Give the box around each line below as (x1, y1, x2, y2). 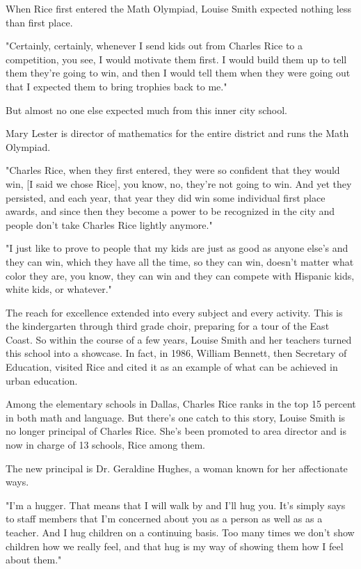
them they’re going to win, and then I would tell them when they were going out (6, 65, 351, 80)
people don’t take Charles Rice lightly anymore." (6, 217, 213, 232)
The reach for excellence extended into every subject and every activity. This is (6, 305, 343, 319)
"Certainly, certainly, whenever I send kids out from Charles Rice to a (6, 38, 303, 53)
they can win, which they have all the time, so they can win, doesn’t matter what (6, 254, 354, 269)
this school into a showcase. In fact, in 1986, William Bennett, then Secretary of (6, 346, 347, 360)
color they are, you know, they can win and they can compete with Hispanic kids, (6, 268, 355, 282)
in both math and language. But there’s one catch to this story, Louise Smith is (6, 410, 346, 424)
